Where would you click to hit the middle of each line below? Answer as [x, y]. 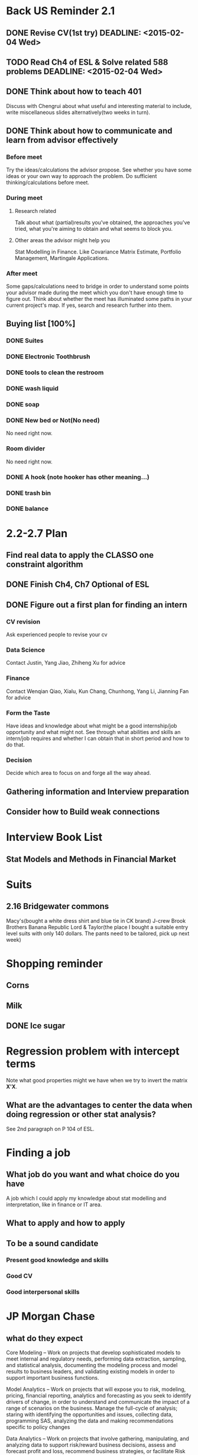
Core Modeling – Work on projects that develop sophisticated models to [93, 1353]
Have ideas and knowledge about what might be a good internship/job [92, 726]
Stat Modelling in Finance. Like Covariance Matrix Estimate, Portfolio [98, 252]
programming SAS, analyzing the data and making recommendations [90, 1421]
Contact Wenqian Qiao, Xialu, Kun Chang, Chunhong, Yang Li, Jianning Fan [98, 691]
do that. [16, 744]
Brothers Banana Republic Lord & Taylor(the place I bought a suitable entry [97, 927]
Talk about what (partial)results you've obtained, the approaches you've [102, 222]
